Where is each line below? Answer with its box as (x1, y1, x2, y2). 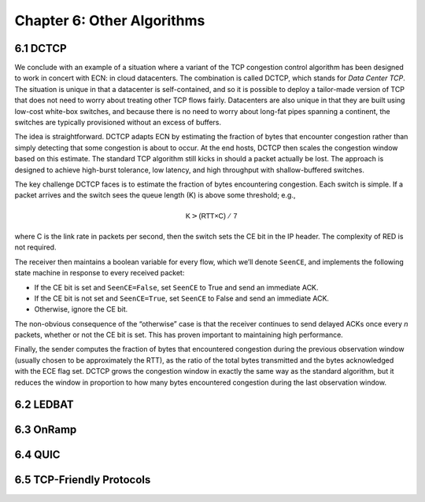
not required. (14, 242, 57, 252)
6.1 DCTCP (14, 42, 67, 55)
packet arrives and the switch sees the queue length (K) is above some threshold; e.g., (14, 190, 296, 200)
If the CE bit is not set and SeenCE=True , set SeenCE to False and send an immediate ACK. (34, 293, 330, 303)
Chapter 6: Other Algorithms (14, 12, 205, 29)
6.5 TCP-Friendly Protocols (14, 473, 151, 487)
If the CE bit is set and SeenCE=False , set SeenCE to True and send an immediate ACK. (34, 282, 319, 292)
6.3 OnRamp (14, 423, 77, 437)
